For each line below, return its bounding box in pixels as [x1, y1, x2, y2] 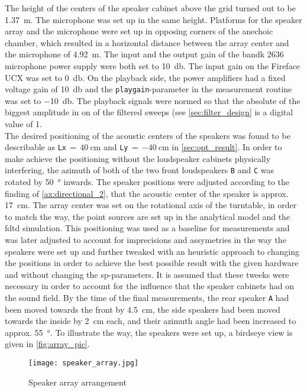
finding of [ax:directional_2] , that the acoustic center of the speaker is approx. [5, 187, 289, 199]
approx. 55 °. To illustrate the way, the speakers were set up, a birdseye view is [5, 326, 293, 338]
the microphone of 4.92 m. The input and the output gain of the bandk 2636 [5, 48, 284, 60]
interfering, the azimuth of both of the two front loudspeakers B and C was [5, 164, 274, 176]
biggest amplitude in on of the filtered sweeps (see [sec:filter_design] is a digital [5, 106, 293, 118]
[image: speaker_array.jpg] [28, 359, 139, 368]
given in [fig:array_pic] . [5, 338, 90, 350]
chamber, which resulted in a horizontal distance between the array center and [5, 36, 289, 48]
